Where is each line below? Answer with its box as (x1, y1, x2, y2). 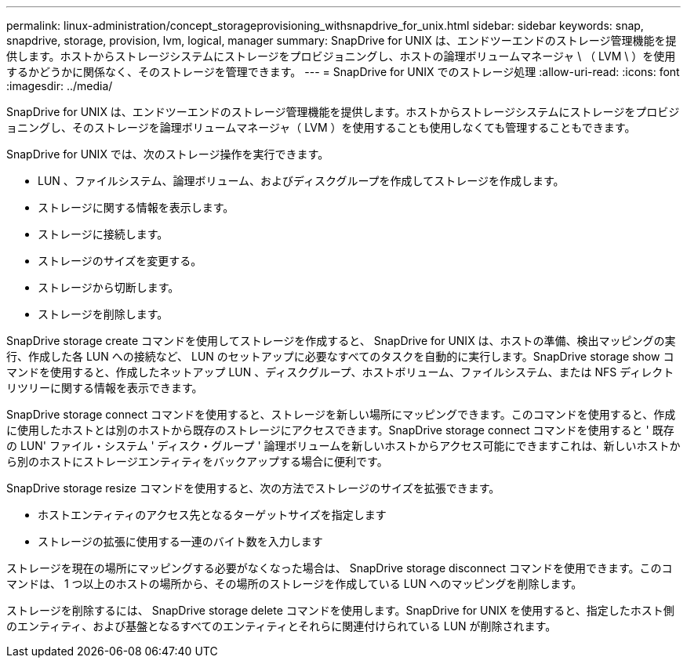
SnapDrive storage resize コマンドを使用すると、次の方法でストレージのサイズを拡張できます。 (6, 481, 500, 495)
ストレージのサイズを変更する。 (38, 254, 202, 267)
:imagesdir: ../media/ (6, 79, 113, 93)
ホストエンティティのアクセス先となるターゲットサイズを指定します (38, 508, 387, 521)
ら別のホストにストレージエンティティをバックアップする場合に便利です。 (6, 455, 388, 468)
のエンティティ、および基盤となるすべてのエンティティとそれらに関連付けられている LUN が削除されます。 (6, 619, 557, 633)
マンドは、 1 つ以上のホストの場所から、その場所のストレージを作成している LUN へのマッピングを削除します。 (6, 577, 583, 590)
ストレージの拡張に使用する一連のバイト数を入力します (38, 535, 323, 548)
